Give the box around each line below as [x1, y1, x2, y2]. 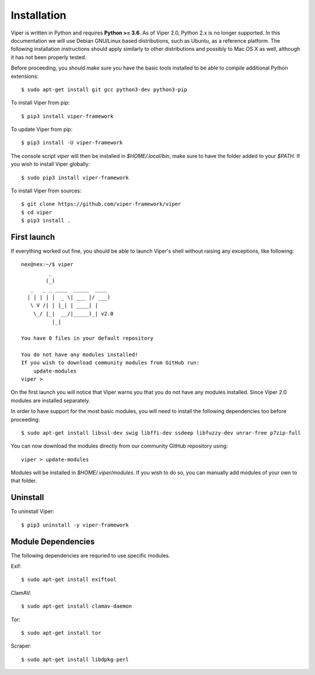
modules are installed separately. [10, 397, 90, 404]
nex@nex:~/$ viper [21, 261, 74, 268]
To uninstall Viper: [10, 508, 55, 515]
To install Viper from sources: [10, 187, 82, 194]
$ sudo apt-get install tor [21, 629, 101, 636]
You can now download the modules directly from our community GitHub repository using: [10, 442, 228, 450]
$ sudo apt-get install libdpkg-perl [21, 656, 129, 663]
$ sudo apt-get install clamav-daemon [21, 603, 132, 609]
